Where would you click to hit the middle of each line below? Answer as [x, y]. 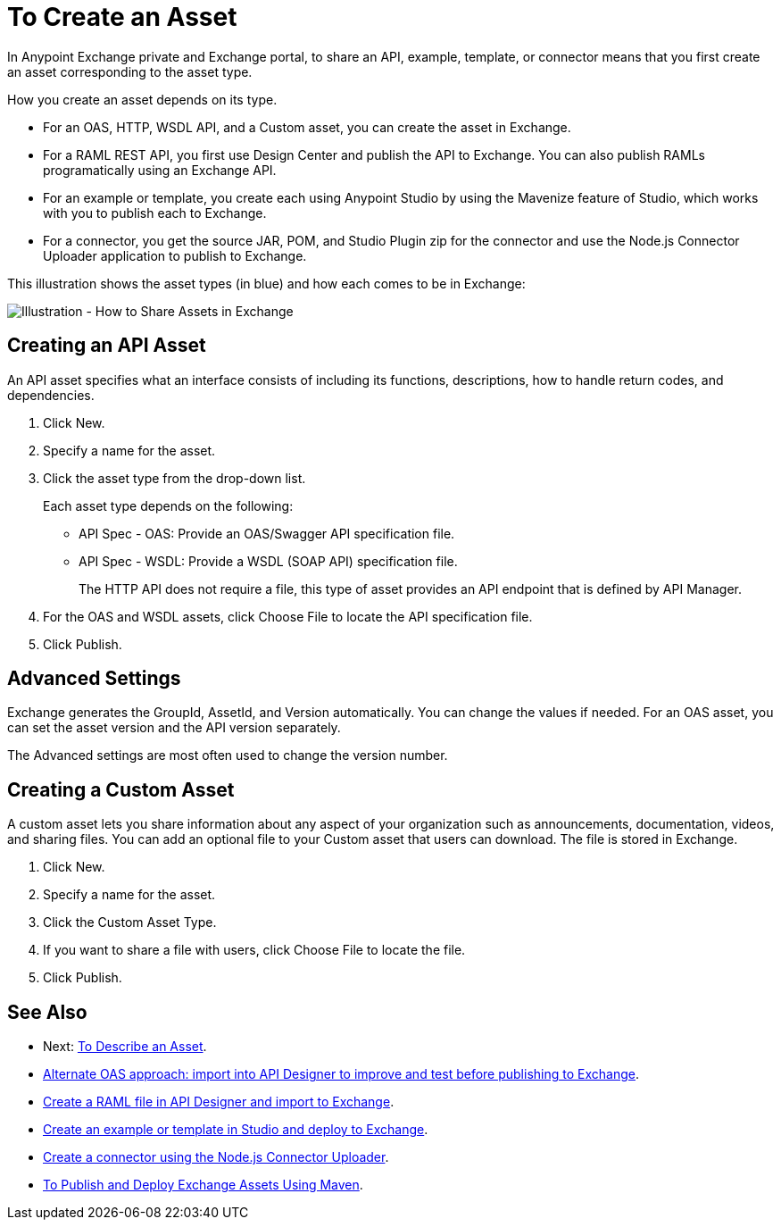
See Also [47, 1012]
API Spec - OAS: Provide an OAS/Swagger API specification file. [267, 533]
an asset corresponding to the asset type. [130, 71]
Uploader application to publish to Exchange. [175, 255]
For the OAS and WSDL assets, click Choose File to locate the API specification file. [288, 616]
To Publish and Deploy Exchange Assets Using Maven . [203, 1185]
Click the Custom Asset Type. [130, 922]
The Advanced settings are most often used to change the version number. [228, 755]
